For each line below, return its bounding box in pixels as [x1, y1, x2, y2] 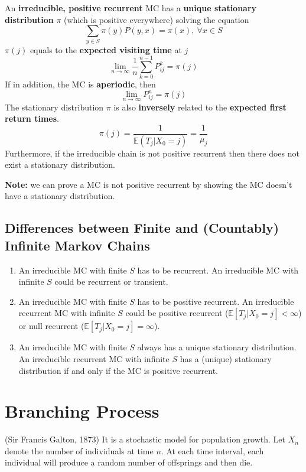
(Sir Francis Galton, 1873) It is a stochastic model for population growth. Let [5, 433, 286, 445]
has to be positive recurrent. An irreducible [137, 295, 294, 307]
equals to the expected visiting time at [30, 43, 182, 56]
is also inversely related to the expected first [113, 100, 287, 113]
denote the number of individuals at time [5, 444, 154, 457]
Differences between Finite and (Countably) [5, 219, 279, 237]
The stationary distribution [5, 100, 104, 113]
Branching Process [5, 399, 159, 423]
